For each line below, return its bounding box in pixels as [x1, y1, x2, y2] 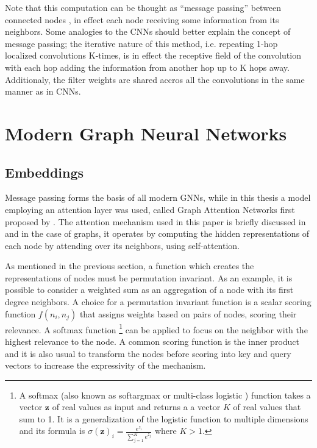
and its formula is [19, 424, 85, 437]
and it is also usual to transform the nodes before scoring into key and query [5, 347, 291, 359]
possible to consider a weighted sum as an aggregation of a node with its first [5, 283, 294, 296]
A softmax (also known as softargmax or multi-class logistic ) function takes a [19, 388, 311, 401]
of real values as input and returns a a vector [52, 400, 221, 413]
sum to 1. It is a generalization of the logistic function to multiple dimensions [19, 412, 308, 425]
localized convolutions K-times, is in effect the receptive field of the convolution [5, 49, 301, 62]
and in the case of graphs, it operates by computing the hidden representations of [5, 227, 310, 240]
